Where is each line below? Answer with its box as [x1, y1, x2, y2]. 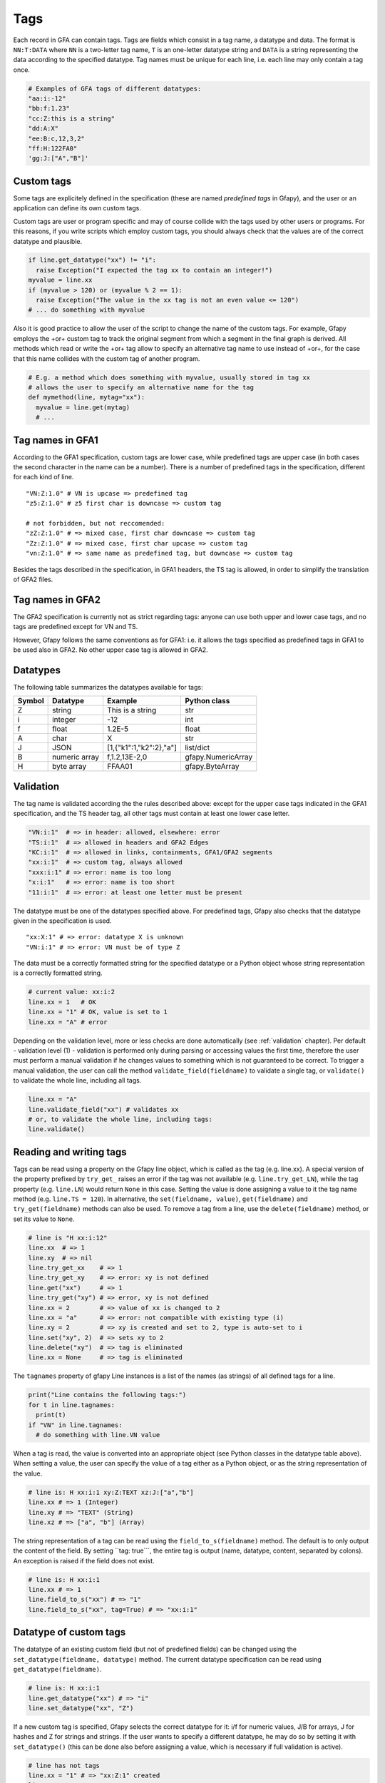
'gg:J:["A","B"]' [28, 154, 89, 163]
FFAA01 [107, 762, 133, 772]
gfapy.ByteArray [185, 762, 240, 772]
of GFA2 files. [13, 575, 53, 583]
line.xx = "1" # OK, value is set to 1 [28, 1008, 168, 1016]
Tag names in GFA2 [13, 593, 101, 606]
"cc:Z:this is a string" [28, 114, 115, 123]
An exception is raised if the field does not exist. [13, 1556, 155, 1565]
